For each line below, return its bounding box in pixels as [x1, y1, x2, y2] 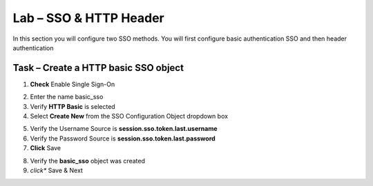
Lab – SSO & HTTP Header [12, 10, 165, 25]
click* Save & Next [30, 166, 83, 174]
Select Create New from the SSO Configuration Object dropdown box [30, 112, 228, 121]
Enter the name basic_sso [30, 93, 104, 101]
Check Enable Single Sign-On [30, 80, 115, 88]
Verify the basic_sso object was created [30, 156, 145, 165]
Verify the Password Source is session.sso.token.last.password [30, 134, 216, 143]
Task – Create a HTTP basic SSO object [12, 62, 184, 74]
